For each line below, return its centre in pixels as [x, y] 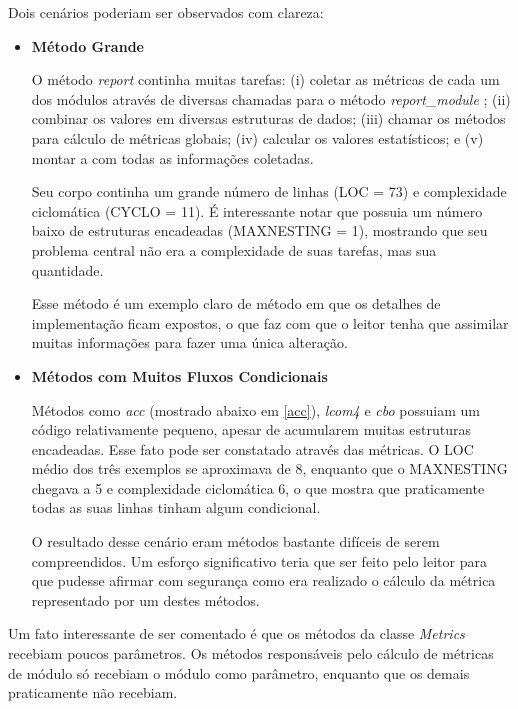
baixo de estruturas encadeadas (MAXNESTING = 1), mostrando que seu [259, 230]
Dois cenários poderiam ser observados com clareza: [166, 12]
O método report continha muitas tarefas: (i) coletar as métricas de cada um [265, 79]
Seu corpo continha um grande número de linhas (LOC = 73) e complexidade [269, 191]
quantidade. [67, 269]
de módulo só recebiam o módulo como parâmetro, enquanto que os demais [239, 672]
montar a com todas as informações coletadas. [172, 157]
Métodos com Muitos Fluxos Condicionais [179, 375]
